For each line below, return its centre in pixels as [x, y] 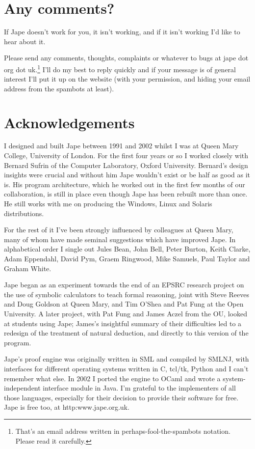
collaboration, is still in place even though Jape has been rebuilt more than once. [126, 194]
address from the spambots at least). [59, 88]
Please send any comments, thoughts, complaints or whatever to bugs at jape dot [126, 58]
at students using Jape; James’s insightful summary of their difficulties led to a [123, 323]
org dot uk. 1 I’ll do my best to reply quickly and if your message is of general [120, 68]
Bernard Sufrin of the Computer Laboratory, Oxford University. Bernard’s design [126, 165]
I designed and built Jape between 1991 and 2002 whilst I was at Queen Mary [121, 146]
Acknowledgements [69, 122]
